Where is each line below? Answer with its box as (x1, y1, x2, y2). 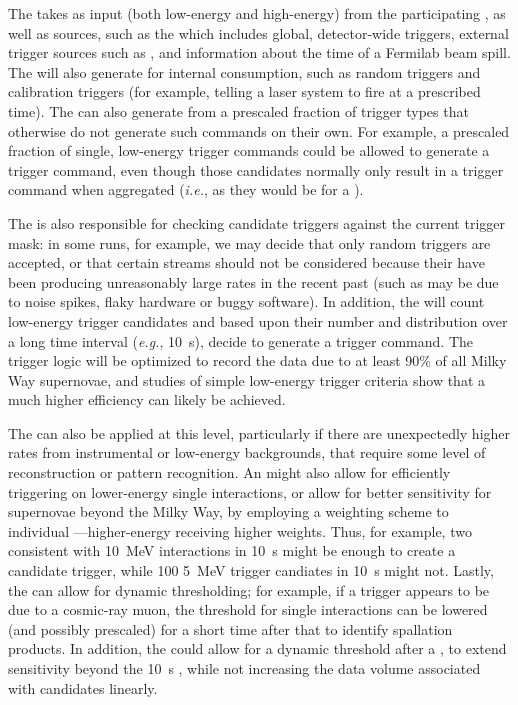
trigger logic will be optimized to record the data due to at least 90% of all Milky (8, 350, 507, 371)
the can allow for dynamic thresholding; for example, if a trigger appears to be (8, 579, 490, 600)
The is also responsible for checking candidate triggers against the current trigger (8, 212, 505, 233)
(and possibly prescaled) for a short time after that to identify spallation (8, 618, 453, 639)
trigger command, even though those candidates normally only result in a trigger (8, 159, 504, 180)
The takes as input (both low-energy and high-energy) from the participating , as (8, 3, 506, 23)
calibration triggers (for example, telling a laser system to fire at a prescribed (8, 81, 481, 102)
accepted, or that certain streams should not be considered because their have (8, 252, 485, 273)
